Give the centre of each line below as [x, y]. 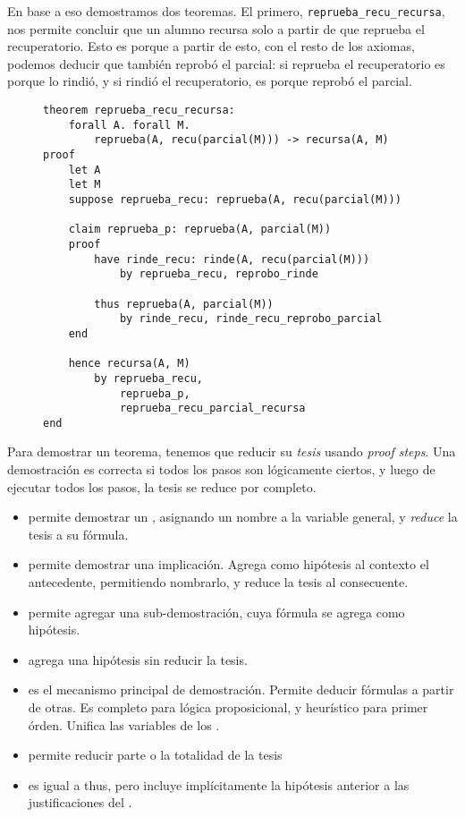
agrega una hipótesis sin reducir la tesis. [138, 659]
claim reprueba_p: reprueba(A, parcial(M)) [200, 230]
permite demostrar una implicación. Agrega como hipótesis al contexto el [228, 564]
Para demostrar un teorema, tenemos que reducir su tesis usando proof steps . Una [232, 451]
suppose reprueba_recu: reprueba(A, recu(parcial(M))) [235, 199]
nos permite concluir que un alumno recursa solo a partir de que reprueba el [216, 28]
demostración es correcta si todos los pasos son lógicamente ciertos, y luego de [221, 469]
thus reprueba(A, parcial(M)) [184, 304]
